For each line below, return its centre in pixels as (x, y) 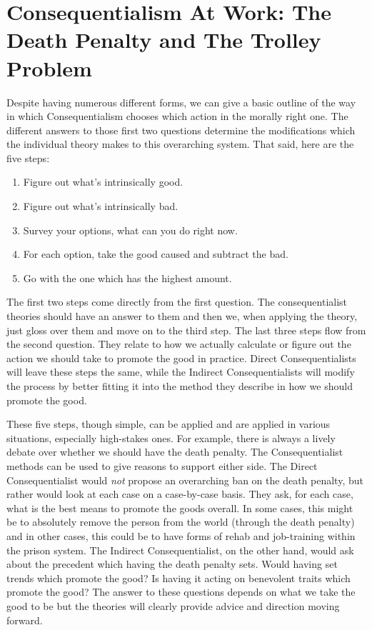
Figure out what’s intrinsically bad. (101, 206)
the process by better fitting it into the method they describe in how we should (180, 386)
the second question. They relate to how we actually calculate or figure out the (179, 344)
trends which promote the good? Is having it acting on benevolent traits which (179, 577)
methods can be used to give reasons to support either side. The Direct (162, 465)
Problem (49, 67)
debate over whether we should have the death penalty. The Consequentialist (175, 452)
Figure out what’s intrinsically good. (103, 182)
